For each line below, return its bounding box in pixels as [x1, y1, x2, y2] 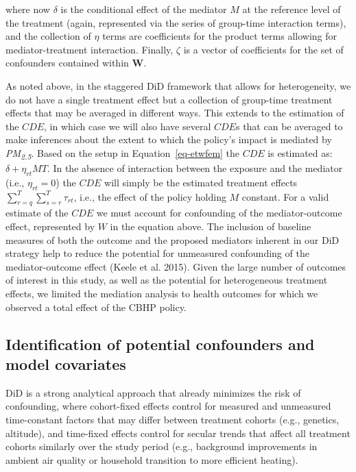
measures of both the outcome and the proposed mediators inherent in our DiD [5, 232, 340, 247]
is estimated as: [268, 145, 333, 160]
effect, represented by [5, 219, 95, 234]
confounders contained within [5, 55, 129, 70]
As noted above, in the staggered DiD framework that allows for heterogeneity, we [5, 78, 351, 92]
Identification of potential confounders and [5, 333, 315, 354]
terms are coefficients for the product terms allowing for [102, 29, 337, 43]
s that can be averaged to [235, 119, 343, 133]
